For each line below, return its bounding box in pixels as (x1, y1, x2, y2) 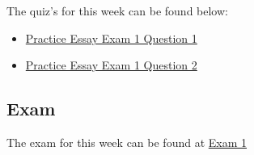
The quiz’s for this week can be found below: (6, 2, 228, 19)
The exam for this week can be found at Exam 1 (6, 133, 248, 150)
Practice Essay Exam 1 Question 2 (25, 57, 197, 73)
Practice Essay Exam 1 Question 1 (25, 29, 197, 46)
